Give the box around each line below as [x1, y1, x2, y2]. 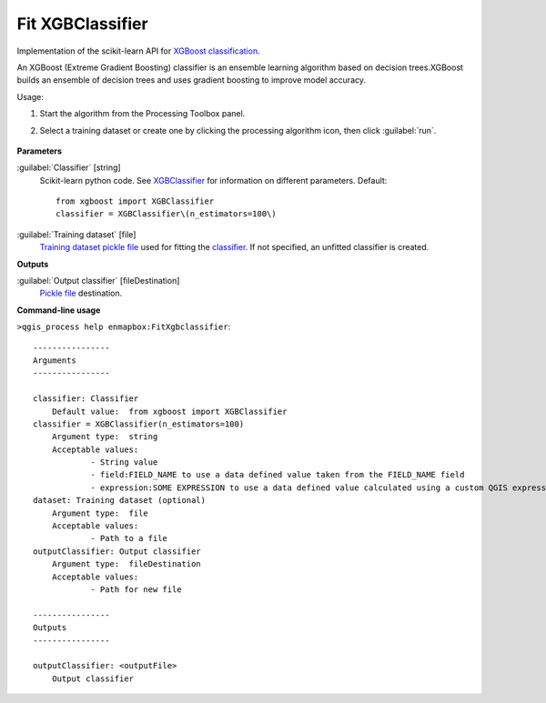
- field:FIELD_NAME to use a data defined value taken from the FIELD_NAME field [90, 469, 465, 480]
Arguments [33, 355, 76, 366]
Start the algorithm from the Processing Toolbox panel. [39, 108, 246, 119]
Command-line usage [16, 305, 101, 316]
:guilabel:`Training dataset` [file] [16, 228, 136, 240]
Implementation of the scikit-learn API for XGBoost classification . [16, 45, 260, 56]
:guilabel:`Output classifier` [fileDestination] [16, 276, 180, 286]
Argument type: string [51, 432, 158, 442]
